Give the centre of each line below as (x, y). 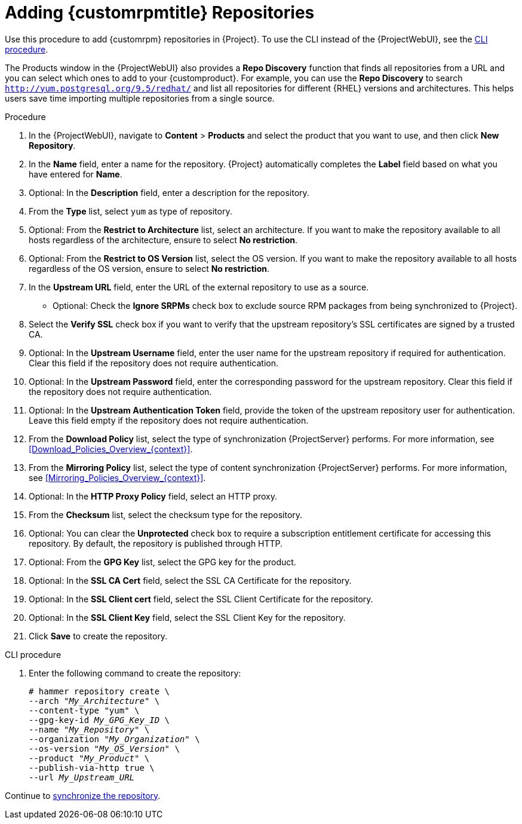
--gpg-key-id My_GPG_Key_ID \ (99, 720)
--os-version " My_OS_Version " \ (104, 748)
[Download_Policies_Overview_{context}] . (111, 449)
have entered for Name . (76, 174)
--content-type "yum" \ (84, 710)
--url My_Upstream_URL (82, 777)
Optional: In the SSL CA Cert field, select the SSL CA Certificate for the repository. (190, 580)
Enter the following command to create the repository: (135, 673)
